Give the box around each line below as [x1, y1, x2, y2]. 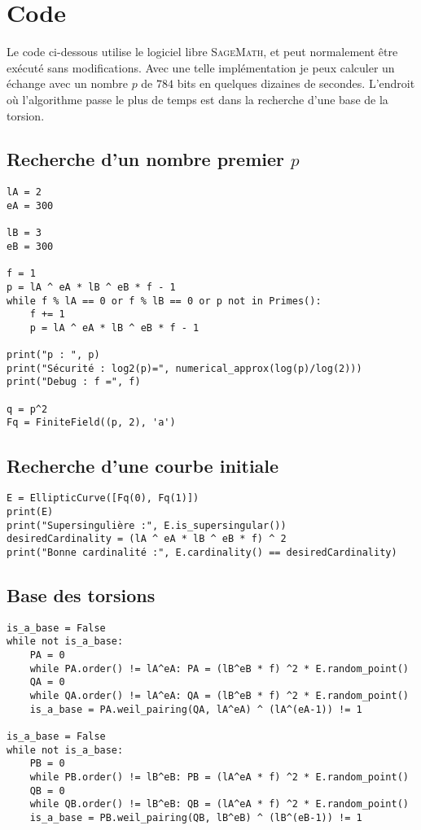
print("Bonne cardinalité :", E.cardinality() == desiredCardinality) [7, 546, 397, 558]
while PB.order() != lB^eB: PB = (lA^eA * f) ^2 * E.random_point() [29, 771, 409, 784]
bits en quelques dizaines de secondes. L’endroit [177, 75, 415, 92]
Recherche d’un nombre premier [7, 146, 284, 172]
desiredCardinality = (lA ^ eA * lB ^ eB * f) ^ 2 [7, 533, 287, 545]
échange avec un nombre [7, 75, 128, 92]
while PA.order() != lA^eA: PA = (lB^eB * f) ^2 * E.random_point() [29, 662, 409, 675]
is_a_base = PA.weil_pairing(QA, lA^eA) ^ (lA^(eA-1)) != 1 [29, 703, 362, 715]
